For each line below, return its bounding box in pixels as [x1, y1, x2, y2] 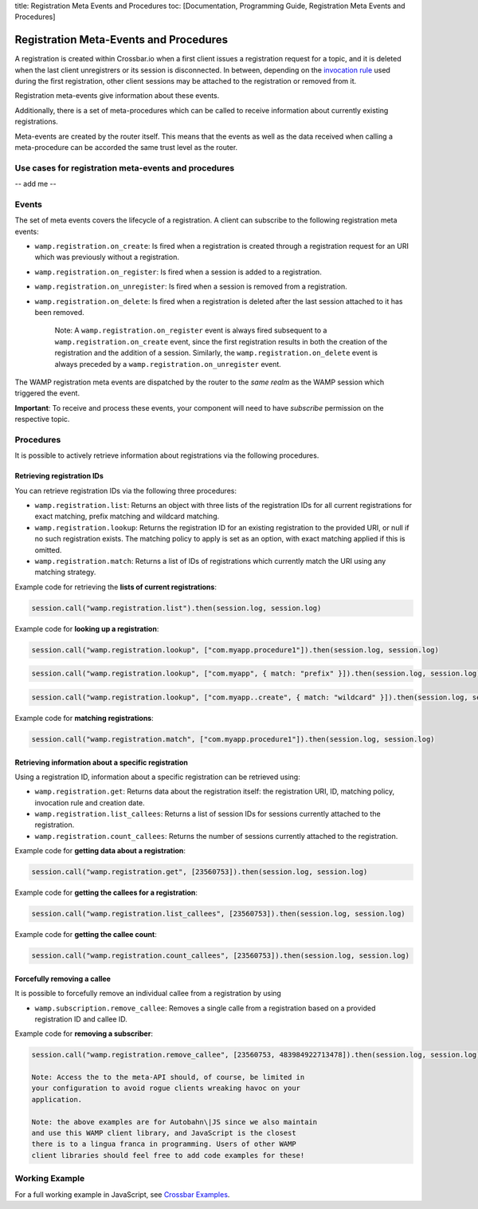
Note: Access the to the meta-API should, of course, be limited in [31, 1073, 305, 1082]
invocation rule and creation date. [34, 797, 145, 807]
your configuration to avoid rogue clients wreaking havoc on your [31, 1084, 301, 1093]
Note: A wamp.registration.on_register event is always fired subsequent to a [54, 325, 327, 335]
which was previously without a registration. [34, 252, 179, 262]
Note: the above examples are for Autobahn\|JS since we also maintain [31, 1117, 318, 1126]
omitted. [34, 545, 62, 554]
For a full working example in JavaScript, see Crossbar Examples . [14, 1189, 230, 1199]
